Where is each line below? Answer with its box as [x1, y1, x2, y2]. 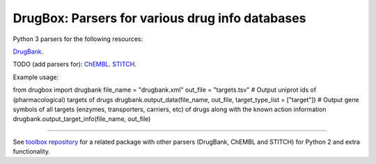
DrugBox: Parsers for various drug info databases [13, 10, 306, 26]
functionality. [13, 147, 51, 156]
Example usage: [13, 73, 59, 81]
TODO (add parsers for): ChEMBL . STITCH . [13, 60, 137, 69]
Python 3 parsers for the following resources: [13, 35, 143, 43]
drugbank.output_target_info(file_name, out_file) [13, 115, 151, 123]
